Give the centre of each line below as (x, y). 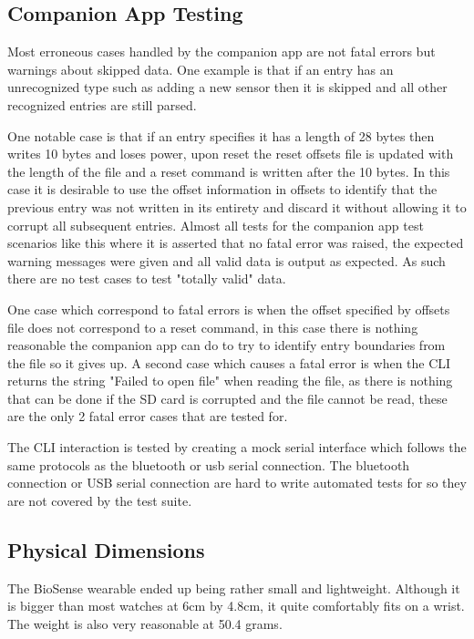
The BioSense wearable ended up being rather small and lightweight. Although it (234, 587)
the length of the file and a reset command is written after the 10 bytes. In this (229, 171)
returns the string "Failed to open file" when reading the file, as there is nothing (230, 381)
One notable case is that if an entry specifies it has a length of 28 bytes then (221, 135)
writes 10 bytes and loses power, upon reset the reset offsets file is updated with (231, 154)
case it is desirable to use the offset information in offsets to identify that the (222, 189)
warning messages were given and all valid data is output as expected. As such (227, 260)
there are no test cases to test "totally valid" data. (147, 278)
